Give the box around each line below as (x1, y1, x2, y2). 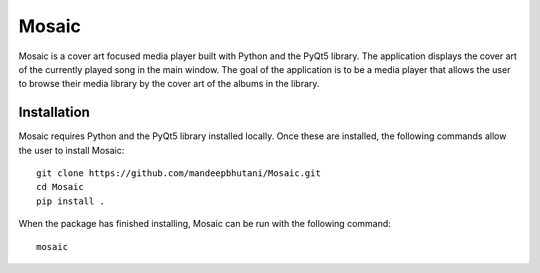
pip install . (36, 195, 105, 207)
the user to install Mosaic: (18, 144, 125, 156)
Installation (18, 104, 90, 121)
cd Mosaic (36, 181, 84, 193)
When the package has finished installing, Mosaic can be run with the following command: (18, 218, 392, 230)
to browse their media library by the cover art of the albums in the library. (18, 78, 320, 90)
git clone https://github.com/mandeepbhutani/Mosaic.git (36, 168, 322, 179)
